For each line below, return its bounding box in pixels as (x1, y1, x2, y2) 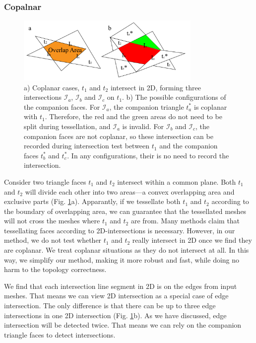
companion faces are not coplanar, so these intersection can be (24, 131, 213, 141)
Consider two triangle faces (4, 176, 86, 187)
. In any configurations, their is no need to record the (67, 150, 229, 160)
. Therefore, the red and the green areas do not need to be (45, 111, 222, 122)
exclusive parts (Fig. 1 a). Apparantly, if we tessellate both (4, 196, 181, 206)
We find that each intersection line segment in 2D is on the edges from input (4, 280, 237, 291)
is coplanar (193, 101, 227, 112)
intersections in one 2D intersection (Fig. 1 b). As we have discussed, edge (4, 310, 227, 320)
